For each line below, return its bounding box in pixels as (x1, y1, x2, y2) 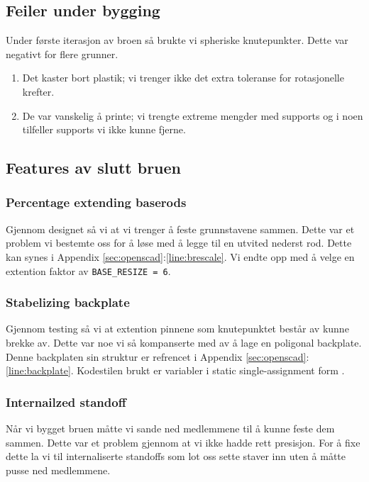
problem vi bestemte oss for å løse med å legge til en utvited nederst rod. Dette (6, 235, 352, 250)
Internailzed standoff (6, 393, 126, 410)
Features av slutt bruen (6, 157, 182, 179)
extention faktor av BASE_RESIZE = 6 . (6, 263, 171, 278)
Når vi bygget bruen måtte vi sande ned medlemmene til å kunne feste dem (6, 421, 335, 436)
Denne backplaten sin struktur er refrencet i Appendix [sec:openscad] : (6, 349, 309, 364)
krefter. (22, 84, 55, 99)
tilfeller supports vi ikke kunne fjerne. (22, 122, 186, 137)
